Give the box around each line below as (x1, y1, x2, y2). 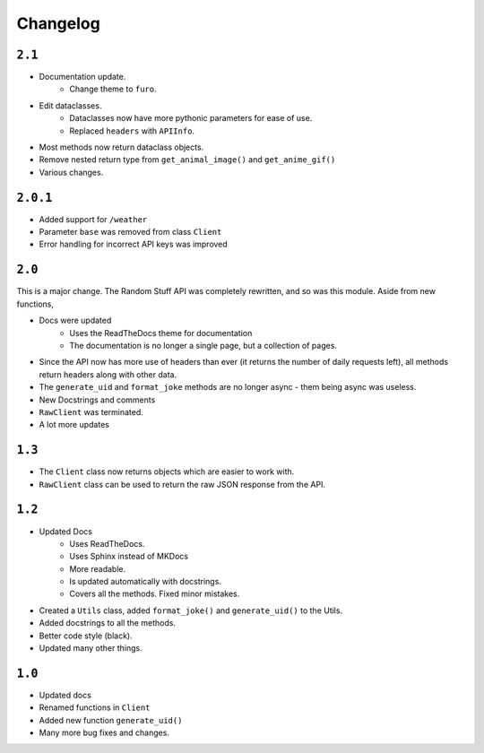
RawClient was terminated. (39, 406, 143, 417)
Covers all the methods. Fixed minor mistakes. (69, 588, 240, 600)
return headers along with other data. (39, 368, 177, 380)
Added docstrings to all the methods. (39, 618, 177, 628)
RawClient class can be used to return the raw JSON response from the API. (39, 479, 326, 489)
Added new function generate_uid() (39, 714, 183, 725)
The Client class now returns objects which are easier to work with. (39, 466, 295, 477)
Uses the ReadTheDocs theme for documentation (69, 327, 253, 338)
